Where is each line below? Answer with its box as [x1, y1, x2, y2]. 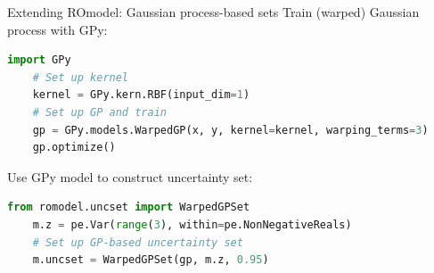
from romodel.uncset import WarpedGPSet [7, 201, 250, 214]
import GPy [7, 54, 71, 67]
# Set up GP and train [32, 105, 167, 119]
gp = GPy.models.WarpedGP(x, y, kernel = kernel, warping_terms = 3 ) [32, 123, 429, 136]
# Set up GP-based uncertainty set [32, 236, 243, 249]
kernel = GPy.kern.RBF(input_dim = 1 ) [32, 88, 250, 102]
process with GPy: [7, 20, 108, 38]
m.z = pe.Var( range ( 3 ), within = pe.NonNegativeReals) [32, 218, 352, 231]
